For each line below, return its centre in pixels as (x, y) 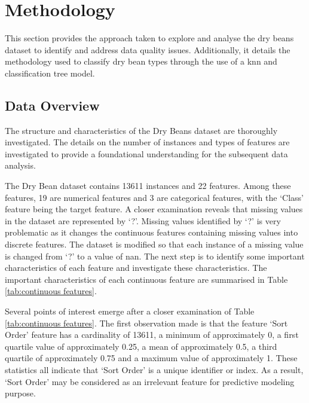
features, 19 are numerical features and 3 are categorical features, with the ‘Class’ (154, 197)
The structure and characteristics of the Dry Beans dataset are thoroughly (141, 130)
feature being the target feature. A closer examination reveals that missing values (154, 209)
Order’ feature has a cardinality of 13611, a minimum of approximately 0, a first (152, 335)
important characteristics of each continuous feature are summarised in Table (146, 279)
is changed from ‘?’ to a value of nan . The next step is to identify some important (155, 256)
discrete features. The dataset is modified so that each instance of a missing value (154, 244)
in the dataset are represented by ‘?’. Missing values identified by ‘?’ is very (143, 220)
